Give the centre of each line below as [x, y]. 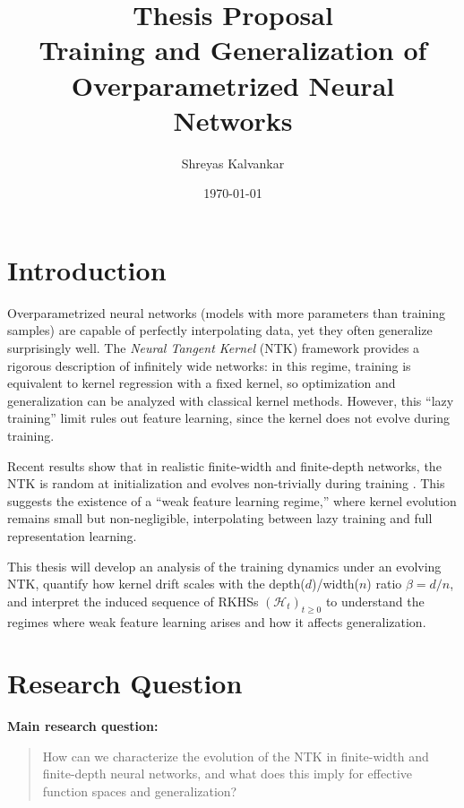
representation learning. [72, 535]
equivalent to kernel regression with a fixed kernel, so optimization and [202, 383]
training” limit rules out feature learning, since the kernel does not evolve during [228, 418]
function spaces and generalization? [140, 791]
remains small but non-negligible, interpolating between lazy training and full [220, 518]
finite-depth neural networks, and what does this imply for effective [227, 774]
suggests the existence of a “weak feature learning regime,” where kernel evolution [232, 500]
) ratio [384, 584]
